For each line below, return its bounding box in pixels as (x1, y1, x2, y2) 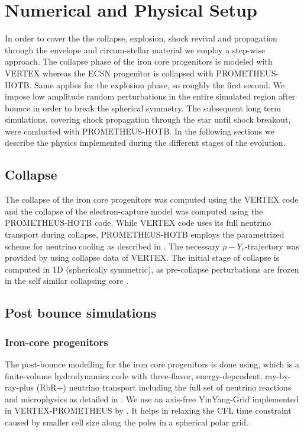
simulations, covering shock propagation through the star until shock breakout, (5, 113, 291, 126)
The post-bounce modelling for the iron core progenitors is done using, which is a (5, 358, 299, 370)
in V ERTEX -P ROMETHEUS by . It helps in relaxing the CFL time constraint (5, 404, 292, 417)
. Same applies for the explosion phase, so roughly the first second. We (29, 78, 285, 91)
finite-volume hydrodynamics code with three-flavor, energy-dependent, (5, 369, 263, 382)
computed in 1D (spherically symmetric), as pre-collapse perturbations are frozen (5, 263, 299, 275)
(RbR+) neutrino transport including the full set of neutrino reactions (36, 381, 292, 393)
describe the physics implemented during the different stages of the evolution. (5, 136, 286, 149)
